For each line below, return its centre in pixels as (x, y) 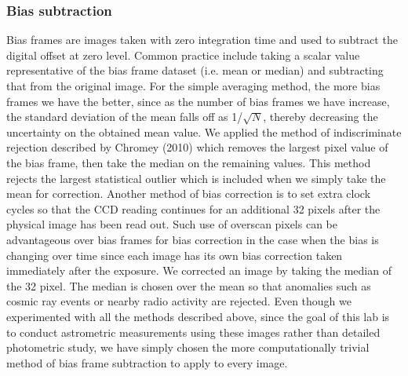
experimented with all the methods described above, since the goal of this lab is (198, 316)
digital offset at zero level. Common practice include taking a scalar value (183, 55)
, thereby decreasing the (321, 117)
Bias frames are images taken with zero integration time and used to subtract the (202, 40)
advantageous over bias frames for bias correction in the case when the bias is (193, 239)
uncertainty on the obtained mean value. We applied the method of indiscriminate (204, 131)
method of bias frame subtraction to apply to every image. (147, 362)
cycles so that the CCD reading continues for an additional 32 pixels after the (193, 208)
